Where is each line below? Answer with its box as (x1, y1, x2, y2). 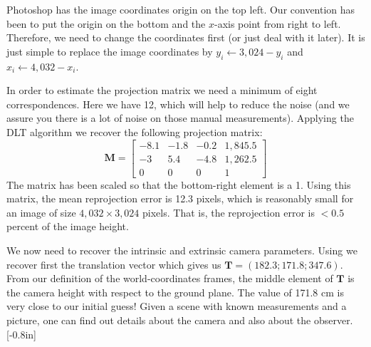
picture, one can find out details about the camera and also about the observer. (6, 312, 353, 327)
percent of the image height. (6, 219, 129, 234)
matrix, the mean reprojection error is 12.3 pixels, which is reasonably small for (6, 191, 354, 206)
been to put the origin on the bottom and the (6, 16, 206, 31)
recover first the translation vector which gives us (6, 257, 221, 271)
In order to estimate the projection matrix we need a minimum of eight (6, 83, 318, 98)
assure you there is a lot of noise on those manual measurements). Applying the (6, 110, 354, 125)
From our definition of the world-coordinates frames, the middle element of (6, 271, 333, 286)
